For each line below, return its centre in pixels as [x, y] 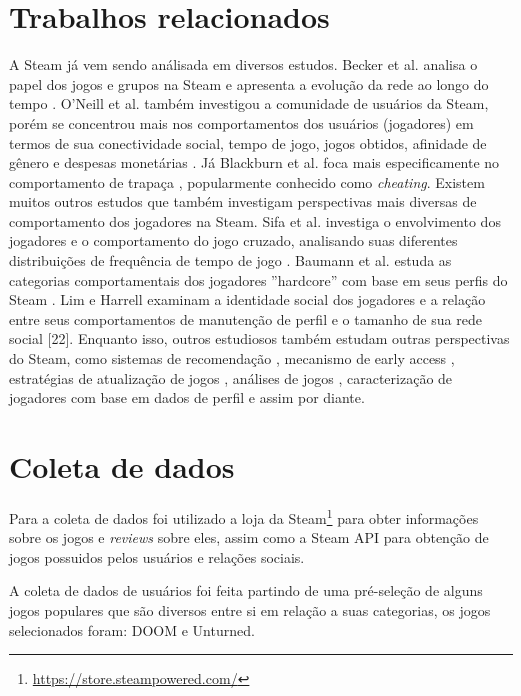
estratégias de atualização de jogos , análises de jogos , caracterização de [231, 377]
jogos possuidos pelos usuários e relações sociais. [157, 556]
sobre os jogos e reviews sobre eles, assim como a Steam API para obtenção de [249, 537]
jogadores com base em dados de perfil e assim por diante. [187, 397]
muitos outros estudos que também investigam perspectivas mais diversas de [243, 201]
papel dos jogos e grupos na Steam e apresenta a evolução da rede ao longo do [249, 83]
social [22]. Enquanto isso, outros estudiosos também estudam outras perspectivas [259, 338]
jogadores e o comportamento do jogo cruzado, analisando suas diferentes [233, 240]
